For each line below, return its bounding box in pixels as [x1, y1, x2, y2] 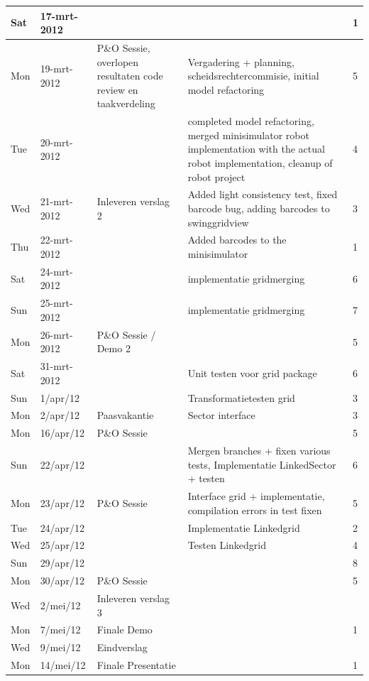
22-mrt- [40, 232, 73, 247]
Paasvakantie [97, 408, 154, 423]
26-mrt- [40, 327, 73, 342]
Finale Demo [97, 622, 153, 637]
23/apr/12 [40, 495, 84, 510]
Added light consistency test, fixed [187, 187, 338, 202]
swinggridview [187, 214, 249, 229]
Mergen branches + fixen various [187, 443, 331, 458]
